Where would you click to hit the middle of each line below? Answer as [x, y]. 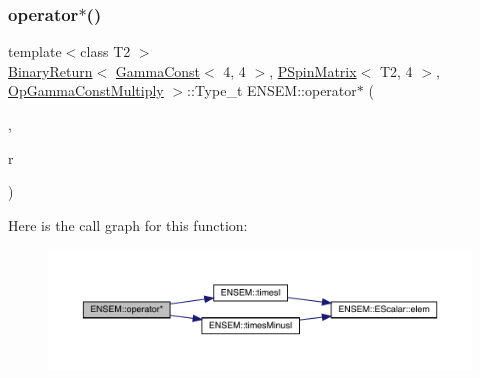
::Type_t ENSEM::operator [272, 90]
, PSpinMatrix [313, 70]
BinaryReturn [50, 70]
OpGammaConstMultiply [86, 90]
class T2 [105, 51]
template [35, 51]
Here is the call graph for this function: [128, 224]
